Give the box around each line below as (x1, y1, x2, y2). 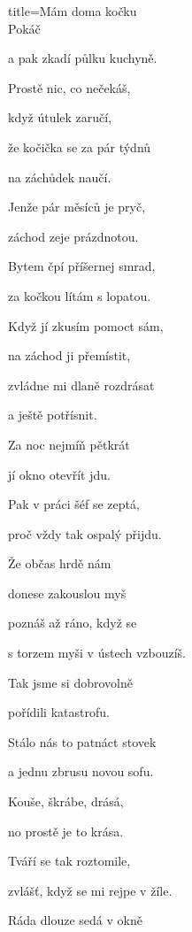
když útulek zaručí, (8, 108, 112, 127)
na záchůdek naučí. (8, 167, 111, 186)
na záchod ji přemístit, (8, 346, 131, 365)
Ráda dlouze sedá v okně (8, 911, 142, 929)
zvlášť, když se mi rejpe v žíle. (8, 881, 173, 899)
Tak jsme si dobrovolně (8, 673, 133, 691)
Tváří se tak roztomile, (8, 851, 131, 870)
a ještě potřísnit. (8, 405, 97, 424)
